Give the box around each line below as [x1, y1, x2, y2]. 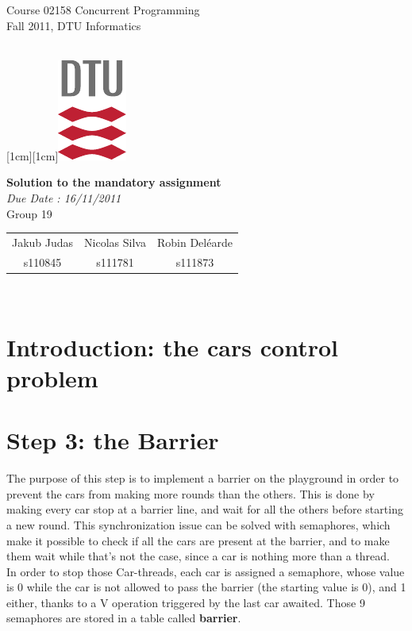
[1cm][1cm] [6, 147, 59, 164]
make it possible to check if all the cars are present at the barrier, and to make [6, 532, 390, 548]
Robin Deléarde [156, 233, 233, 250]
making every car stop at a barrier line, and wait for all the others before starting [6, 501, 403, 517]
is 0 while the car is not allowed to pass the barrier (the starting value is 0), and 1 [6, 579, 406, 595]
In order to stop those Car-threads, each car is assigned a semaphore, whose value [6, 563, 405, 579]
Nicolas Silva [84, 233, 146, 250]
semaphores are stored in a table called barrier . [6, 610, 241, 626]
